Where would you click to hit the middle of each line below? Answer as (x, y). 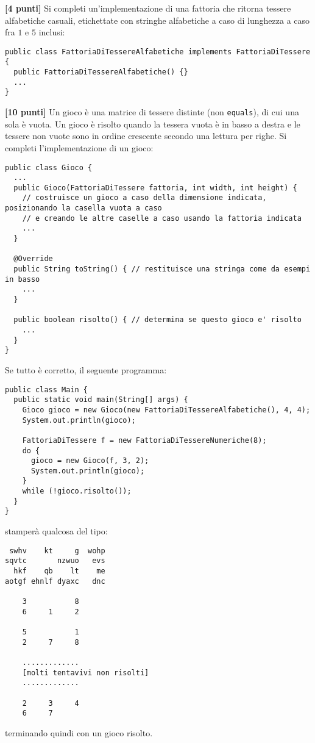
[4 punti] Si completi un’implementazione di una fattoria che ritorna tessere (148, 8)
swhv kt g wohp (57, 551)
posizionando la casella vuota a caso (83, 208)
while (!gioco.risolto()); (77, 491)
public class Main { (47, 389)
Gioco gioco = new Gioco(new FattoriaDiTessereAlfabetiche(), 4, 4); (166, 410)
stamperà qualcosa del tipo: (56, 531)
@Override (33, 259)
